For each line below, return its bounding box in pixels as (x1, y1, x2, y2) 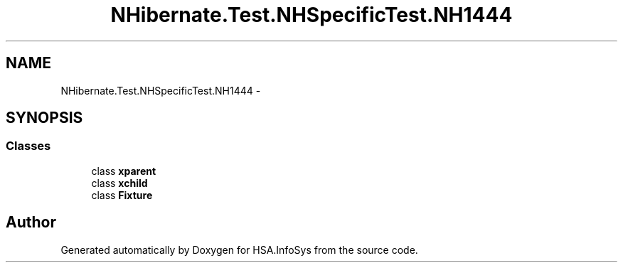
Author (6, 213, 56, 232)
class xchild (91, 176, 148, 189)
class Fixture (91, 188, 153, 201)
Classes (6, 139, 51, 154)
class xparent (91, 164, 156, 177)
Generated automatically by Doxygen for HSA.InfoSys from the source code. (60, 243, 418, 256)
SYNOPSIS (6, 109, 83, 127)
